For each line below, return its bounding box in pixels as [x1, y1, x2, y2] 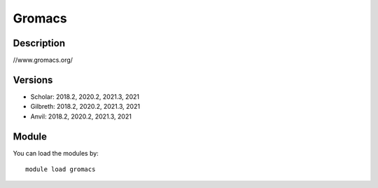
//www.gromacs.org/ [13, 56, 73, 65]
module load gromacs [25, 166, 96, 173]
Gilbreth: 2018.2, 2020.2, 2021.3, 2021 [30, 102, 140, 111]
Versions [13, 74, 53, 86]
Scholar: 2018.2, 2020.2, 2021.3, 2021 [30, 92, 140, 101]
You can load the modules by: [13, 149, 99, 157]
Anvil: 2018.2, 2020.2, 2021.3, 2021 [30, 112, 132, 121]
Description [13, 37, 66, 49]
